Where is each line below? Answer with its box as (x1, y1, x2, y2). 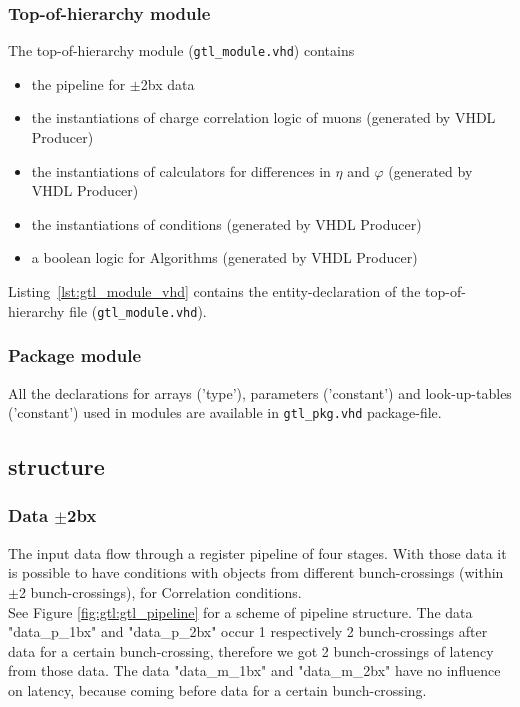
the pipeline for (31, 73, 126, 94)
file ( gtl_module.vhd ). (69, 300, 207, 321)
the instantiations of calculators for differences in (31, 160, 331, 181)
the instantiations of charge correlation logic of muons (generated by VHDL (31, 107, 496, 128)
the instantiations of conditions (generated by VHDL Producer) (31, 213, 422, 234)
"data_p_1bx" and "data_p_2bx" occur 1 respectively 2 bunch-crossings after (8, 621, 488, 642)
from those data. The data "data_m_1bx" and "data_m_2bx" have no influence (8, 660, 501, 681)
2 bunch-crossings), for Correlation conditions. (18, 581, 302, 602)
